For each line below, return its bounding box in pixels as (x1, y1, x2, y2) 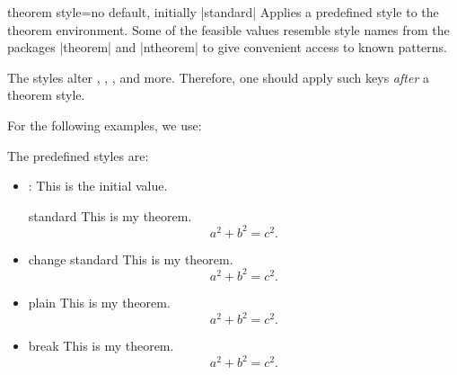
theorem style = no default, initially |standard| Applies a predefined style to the (7, 3, 439, 21)
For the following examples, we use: (7, 115, 202, 134)
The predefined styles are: (7, 146, 149, 165)
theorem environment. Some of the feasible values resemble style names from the (7, 20, 450, 39)
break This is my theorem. (28, 336, 174, 355)
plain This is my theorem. (28, 292, 171, 311)
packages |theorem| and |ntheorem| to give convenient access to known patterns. (7, 38, 447, 57)
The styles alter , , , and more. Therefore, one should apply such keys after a (7, 67, 429, 86)
